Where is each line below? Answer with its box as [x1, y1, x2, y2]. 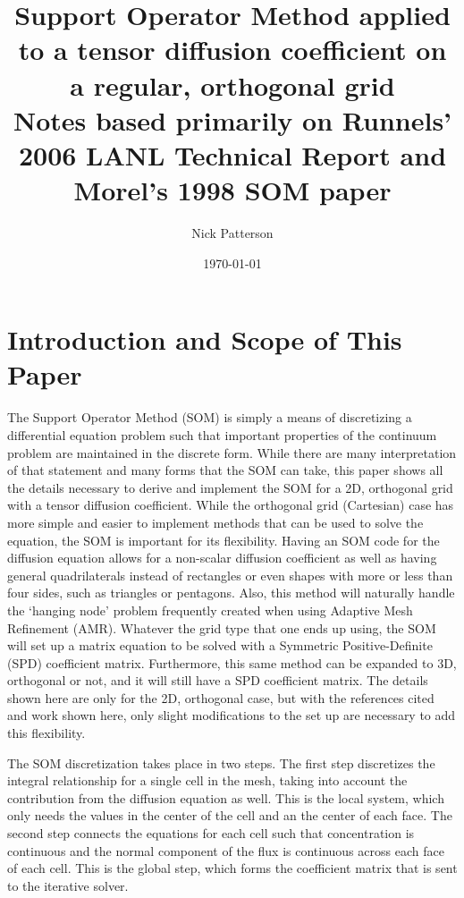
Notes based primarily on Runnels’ [13, 101, 452, 138]
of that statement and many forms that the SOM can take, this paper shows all [7, 461, 443, 479]
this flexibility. [7, 724, 86, 742]
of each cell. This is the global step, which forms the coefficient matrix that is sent [7, 859, 458, 877]
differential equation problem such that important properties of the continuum [7, 425, 437, 444]
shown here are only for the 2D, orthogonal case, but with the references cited [7, 688, 434, 707]
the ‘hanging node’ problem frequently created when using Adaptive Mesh [7, 600, 413, 619]
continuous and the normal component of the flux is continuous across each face [7, 841, 444, 860]
